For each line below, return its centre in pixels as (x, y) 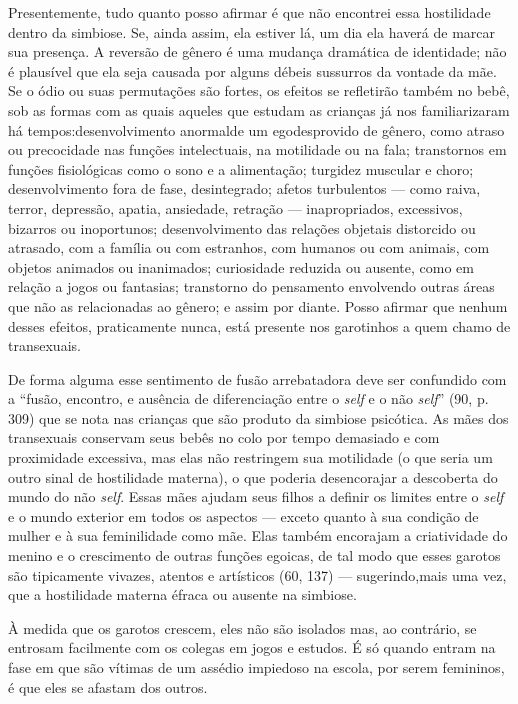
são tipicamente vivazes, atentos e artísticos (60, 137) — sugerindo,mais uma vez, (257, 574)
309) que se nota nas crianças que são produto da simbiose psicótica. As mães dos (258, 417)
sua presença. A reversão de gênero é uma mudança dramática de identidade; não (257, 51)
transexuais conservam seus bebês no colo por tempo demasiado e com (224, 437)
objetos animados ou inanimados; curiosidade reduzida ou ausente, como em (241, 266)
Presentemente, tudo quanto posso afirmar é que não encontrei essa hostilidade (249, 12)
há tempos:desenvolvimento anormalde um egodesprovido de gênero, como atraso (256, 129)
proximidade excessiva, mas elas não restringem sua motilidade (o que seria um (250, 457)
